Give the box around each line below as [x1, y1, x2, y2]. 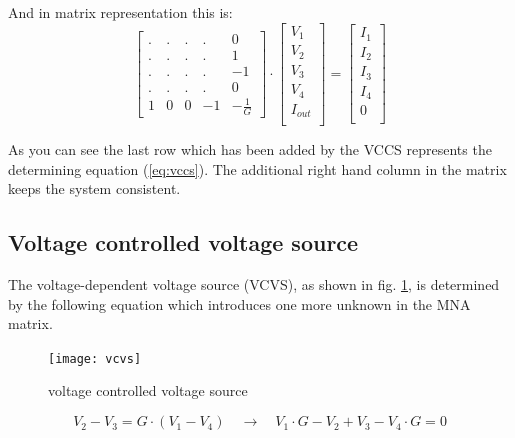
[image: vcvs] [48, 351, 142, 366]
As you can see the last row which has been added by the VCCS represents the [8, 139, 492, 160]
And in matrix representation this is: [8, 2, 233, 22]
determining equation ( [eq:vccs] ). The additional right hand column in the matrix [8, 158, 507, 179]
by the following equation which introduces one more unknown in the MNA [8, 293, 471, 314]
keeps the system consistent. [8, 178, 181, 199]
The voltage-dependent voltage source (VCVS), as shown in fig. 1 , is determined [8, 274, 500, 295]
